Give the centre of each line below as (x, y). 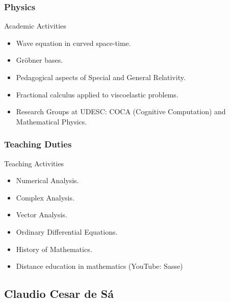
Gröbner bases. (40, 60)
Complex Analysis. (45, 197)
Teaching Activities (34, 163)
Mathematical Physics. (52, 121)
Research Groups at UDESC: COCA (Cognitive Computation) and (121, 111)
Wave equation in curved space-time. (73, 43)
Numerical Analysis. (47, 180)
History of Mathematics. (54, 249)
